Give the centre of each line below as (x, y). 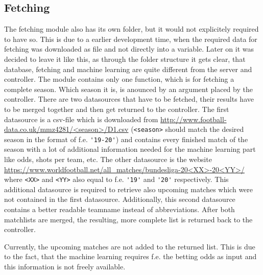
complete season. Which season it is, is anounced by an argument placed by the (128, 89)
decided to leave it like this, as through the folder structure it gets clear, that (125, 59)
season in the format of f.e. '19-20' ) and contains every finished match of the (126, 139)
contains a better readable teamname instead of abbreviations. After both (119, 209)
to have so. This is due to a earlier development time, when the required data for (131, 39)
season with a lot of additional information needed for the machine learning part (130, 149)
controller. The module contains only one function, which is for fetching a (119, 79)
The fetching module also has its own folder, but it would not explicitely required (131, 29)
